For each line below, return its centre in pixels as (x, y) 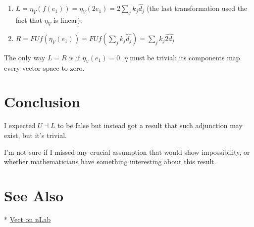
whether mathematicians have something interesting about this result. (110, 161)
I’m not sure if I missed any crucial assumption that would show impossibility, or (127, 152)
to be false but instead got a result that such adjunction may (150, 125)
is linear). (68, 20)
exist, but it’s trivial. (35, 135)
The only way (25, 57)
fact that (29, 20)
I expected (20, 125)
